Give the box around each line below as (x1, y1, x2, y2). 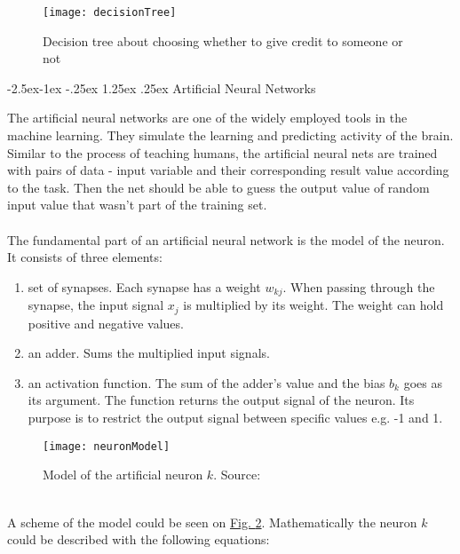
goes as (403, 373, 442, 392)
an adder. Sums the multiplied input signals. (28, 344, 270, 362)
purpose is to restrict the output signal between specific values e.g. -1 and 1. (28, 408, 443, 427)
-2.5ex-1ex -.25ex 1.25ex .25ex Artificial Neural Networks (7, 78, 316, 97)
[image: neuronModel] (43, 439, 171, 453)
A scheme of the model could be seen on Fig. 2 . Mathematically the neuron (7, 512, 417, 531)
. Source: (213, 465, 261, 484)
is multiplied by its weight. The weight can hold (183, 296, 444, 314)
